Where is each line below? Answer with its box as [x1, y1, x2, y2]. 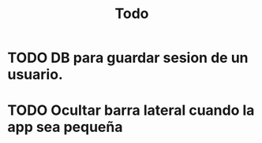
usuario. [7, 66, 64, 83]
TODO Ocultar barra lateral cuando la [7, 101, 255, 119]
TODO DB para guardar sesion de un [7, 49, 249, 67]
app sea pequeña [7, 119, 123, 136]
